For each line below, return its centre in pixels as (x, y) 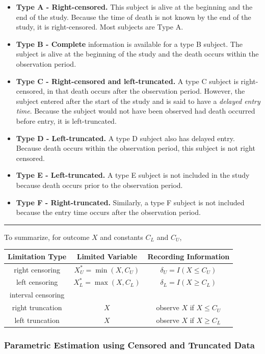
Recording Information (189, 256)
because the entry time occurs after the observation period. (108, 212)
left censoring (37, 282)
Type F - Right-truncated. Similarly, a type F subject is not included (130, 202)
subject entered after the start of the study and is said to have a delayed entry (138, 101)
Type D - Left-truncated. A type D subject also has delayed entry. (125, 138)
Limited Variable (107, 256)
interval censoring (37, 295)
